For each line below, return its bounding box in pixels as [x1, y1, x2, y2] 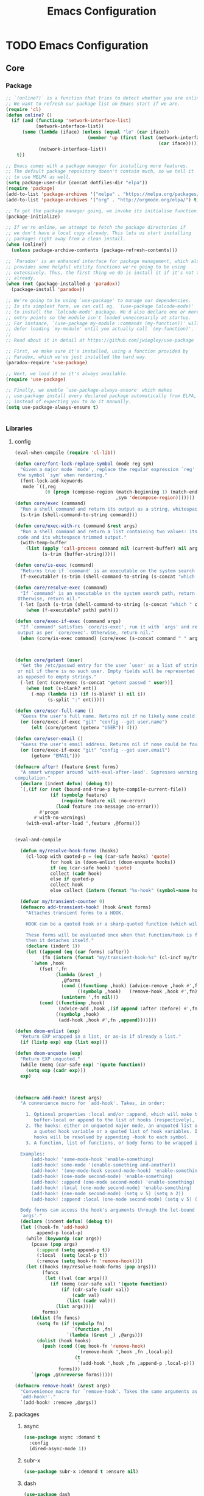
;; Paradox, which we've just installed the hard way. [5, 354, 148, 360]
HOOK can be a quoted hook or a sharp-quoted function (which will [26, 921, 200, 927]
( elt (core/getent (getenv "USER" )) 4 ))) [30, 725, 138, 731]
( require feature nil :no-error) [61, 797, 146, 804]
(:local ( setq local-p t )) [37, 1253, 108, 1259]
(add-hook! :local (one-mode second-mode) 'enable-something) [30, 1185, 192, 1191]
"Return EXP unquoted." [20, 1056, 80, 1062]
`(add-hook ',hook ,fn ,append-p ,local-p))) [77, 1361, 195, 1367]
